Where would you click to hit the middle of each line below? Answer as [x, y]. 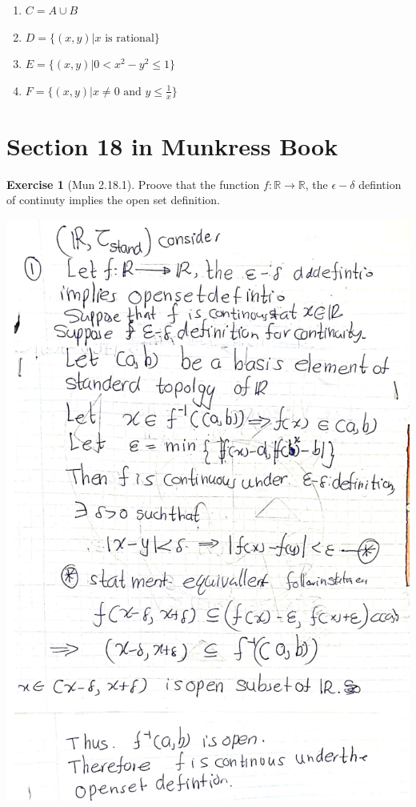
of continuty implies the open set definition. [113, 200]
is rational [130, 38]
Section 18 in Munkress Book [172, 145]
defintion [380, 184]
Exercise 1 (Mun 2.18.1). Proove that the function [133, 184]
